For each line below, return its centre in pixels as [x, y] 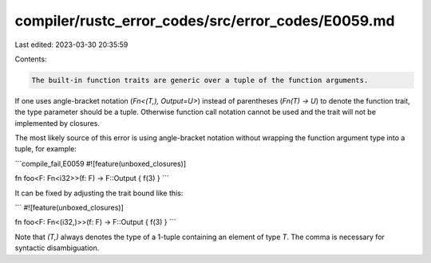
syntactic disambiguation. [57, 248]
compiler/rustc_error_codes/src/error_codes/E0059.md [205, 21]
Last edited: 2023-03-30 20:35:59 [71, 45]
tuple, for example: [46, 149]
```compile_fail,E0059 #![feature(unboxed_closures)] [101, 163]
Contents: [31, 59]
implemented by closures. [57, 123]
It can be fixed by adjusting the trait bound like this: [99, 193]
